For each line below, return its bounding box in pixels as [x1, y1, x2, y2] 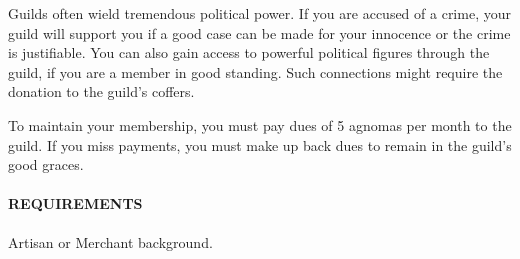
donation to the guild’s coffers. [8, 81, 195, 102]
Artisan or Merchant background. [8, 231, 213, 252]
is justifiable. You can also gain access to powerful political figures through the [8, 42, 490, 63]
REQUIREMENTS [8, 193, 143, 214]
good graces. [8, 154, 84, 175]
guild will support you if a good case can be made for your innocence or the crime [8, 22, 511, 43]
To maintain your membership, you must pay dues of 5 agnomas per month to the [8, 114, 512, 135]
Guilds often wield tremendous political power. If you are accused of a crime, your [8, 3, 511, 23]
